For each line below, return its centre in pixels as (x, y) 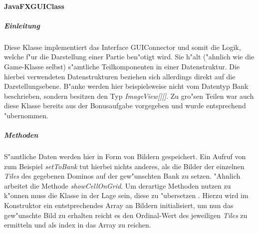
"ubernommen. (26, 115)
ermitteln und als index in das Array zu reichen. (78, 225)
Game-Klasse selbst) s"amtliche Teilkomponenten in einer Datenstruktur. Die (122, 66)
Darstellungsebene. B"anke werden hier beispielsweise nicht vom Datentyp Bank (126, 86)
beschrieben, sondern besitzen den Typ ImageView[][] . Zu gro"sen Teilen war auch (129, 96)
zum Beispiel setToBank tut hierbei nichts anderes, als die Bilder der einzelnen (124, 166)
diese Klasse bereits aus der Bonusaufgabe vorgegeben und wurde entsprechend (125, 106)
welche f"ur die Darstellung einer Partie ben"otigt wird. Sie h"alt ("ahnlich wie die (129, 57)
